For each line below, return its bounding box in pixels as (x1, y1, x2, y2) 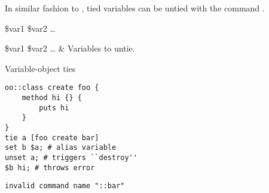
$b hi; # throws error (5, 163, 95, 172)
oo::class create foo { (5, 83, 99, 92)
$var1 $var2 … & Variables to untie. (5, 42, 135, 55)
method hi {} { (22, 94, 82, 102)
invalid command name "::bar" (5, 182, 125, 191)
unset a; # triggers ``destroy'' (5, 153, 137, 162)
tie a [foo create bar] (5, 133, 99, 142)
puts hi (39, 103, 69, 112)
